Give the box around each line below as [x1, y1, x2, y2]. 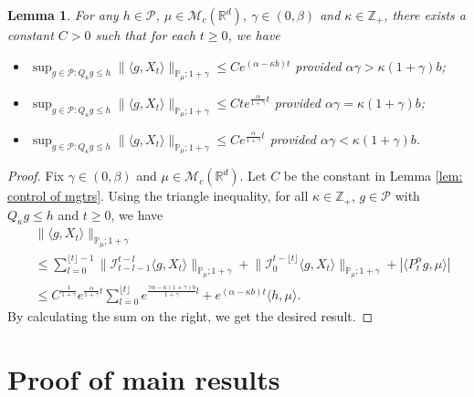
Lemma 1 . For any [7, 5, 119, 24]
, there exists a [384, 5, 466, 24]
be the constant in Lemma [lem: [283, 166, 463, 185]
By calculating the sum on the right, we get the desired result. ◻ [7, 307, 374, 326]
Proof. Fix [7, 166, 64, 185]
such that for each [95, 26, 195, 44]
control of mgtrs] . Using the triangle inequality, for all [7, 186, 309, 205]
